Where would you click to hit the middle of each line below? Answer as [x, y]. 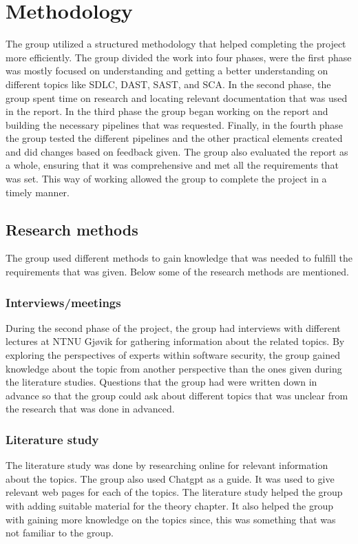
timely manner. [38, 192]
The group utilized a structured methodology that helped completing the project [176, 44]
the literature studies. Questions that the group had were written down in [161, 382]
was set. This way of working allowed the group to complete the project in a [166, 179]
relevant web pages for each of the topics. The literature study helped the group [174, 492]
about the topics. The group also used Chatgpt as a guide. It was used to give [170, 478]
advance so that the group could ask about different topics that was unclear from [177, 395]
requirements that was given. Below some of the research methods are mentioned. [177, 272]
